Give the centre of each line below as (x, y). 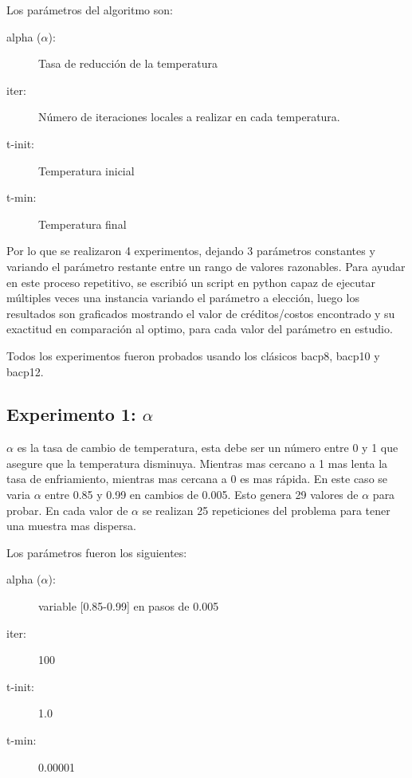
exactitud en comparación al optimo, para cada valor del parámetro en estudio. (200, 329)
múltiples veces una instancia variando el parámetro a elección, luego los (183, 298)
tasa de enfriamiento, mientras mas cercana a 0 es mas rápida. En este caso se (197, 479)
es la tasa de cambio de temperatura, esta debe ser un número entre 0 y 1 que (208, 448)
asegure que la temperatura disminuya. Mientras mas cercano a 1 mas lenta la (197, 463)
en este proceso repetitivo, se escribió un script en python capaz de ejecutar (191, 282)
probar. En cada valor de (67, 510)
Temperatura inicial (86, 170)
